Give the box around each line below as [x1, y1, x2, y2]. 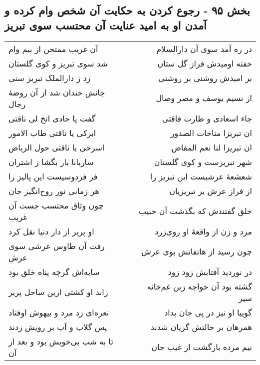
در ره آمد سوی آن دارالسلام [156, 42, 252, 54]
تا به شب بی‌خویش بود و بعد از [8, 335, 113, 347]
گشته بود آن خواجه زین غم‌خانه [147, 280, 252, 292]
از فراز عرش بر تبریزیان [169, 184, 252, 196]
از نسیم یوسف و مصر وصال [156, 92, 252, 104]
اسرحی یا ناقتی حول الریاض [8, 141, 105, 153]
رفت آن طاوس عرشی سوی [8, 239, 105, 251]
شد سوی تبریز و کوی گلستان [8, 57, 108, 69]
